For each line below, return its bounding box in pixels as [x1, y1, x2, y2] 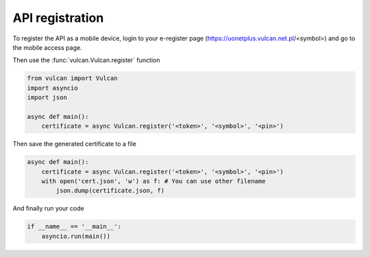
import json [27, 94, 68, 102]
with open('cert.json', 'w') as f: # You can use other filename [41, 178, 266, 185]
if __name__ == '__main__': [27, 223, 121, 230]
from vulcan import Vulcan [27, 75, 118, 82]
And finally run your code [12, 204, 85, 213]
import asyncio [27, 84, 78, 92]
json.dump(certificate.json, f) [56, 187, 164, 195]
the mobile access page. [12, 43, 82, 51]
